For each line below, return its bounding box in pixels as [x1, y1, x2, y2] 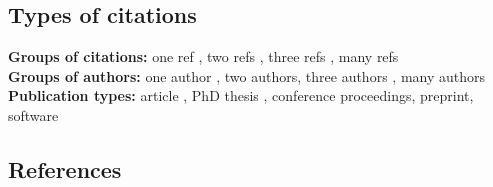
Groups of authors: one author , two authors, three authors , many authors [8, 65, 486, 86]
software [8, 104, 59, 125]
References [8, 153, 122, 184]
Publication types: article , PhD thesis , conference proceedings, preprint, [8, 85, 474, 106]
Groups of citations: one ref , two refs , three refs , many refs [8, 46, 399, 67]
